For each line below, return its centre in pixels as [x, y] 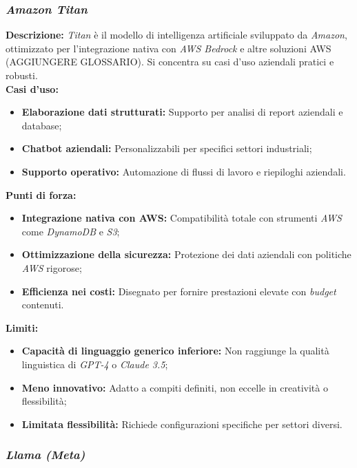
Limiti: [22, 327]
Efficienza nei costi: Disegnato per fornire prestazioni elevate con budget [179, 291]
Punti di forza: [41, 194]
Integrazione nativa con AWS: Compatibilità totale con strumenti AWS [182, 218]
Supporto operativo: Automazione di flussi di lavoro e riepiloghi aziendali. [184, 171]
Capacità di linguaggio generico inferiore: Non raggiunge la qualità [175, 351]
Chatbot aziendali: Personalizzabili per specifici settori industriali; [167, 148]
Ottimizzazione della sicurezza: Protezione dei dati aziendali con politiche [186, 254]
